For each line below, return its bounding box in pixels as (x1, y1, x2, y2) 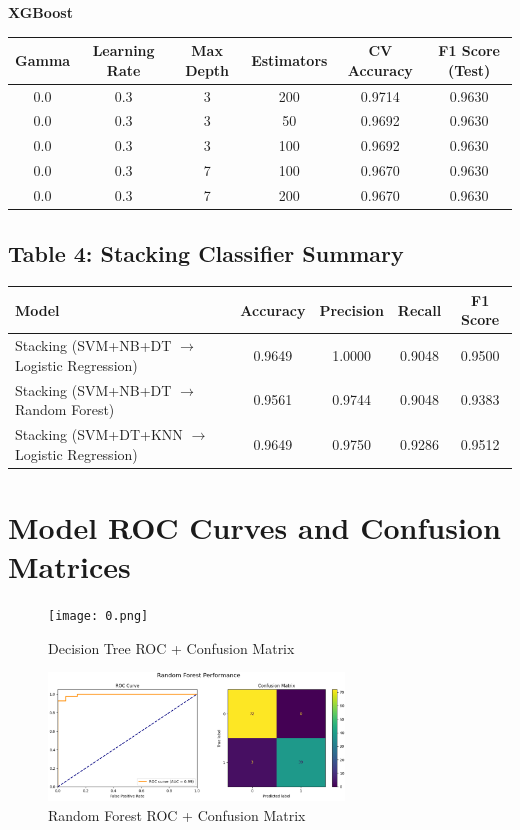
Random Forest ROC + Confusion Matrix (48, 804, 306, 825)
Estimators (251, 49, 328, 70)
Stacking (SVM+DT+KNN (15, 424, 183, 445)
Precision (319, 299, 384, 320)
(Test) (447, 59, 491, 80)
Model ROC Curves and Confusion (8, 506, 501, 547)
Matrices (8, 546, 131, 587)
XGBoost (8, 2, 73, 22)
